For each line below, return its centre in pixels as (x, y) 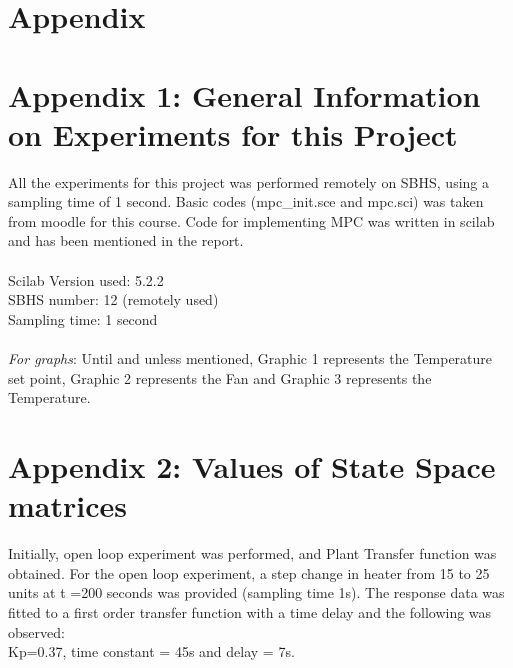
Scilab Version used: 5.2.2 (86, 279)
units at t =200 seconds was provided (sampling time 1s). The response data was (256, 592)
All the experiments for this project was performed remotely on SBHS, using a (249, 181)
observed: (36, 631)
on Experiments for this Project (233, 133)
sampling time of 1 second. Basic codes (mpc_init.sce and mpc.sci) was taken (246, 201)
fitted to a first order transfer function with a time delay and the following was (250, 611)
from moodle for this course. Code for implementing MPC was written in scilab (251, 220)
